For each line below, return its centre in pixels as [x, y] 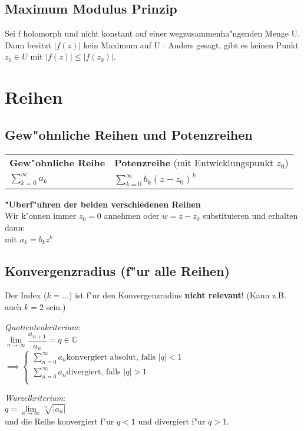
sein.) [56, 306]
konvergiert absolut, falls [111, 357]
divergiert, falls [93, 372]
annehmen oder [132, 215]
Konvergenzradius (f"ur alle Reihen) [117, 270]
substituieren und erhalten [250, 215]
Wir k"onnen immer [41, 215]
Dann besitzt [28, 45]
